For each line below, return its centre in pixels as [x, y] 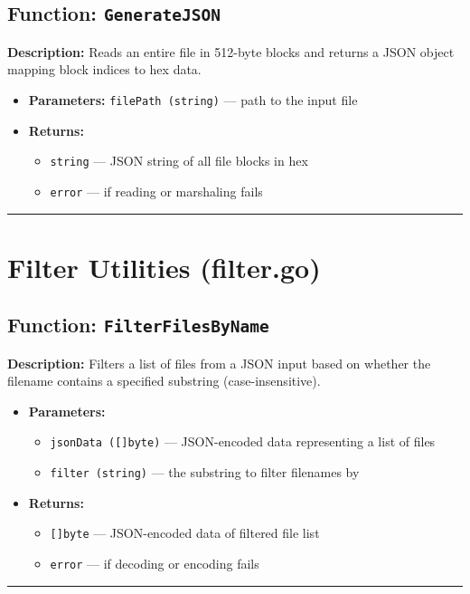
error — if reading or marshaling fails [156, 191]
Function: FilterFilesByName [138, 325]
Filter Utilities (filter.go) [164, 267]
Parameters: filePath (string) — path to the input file [193, 99]
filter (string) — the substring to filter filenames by [205, 472]
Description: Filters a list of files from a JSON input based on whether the [219, 363]
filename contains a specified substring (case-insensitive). [164, 381]
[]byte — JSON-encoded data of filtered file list [185, 533]
